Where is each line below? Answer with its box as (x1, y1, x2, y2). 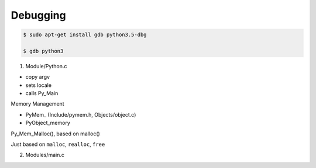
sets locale (25, 82, 52, 89)
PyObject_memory (25, 120, 70, 127)
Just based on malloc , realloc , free (11, 141, 105, 148)
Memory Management (11, 100, 64, 107)
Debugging (11, 9, 67, 22)
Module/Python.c (25, 62, 67, 69)
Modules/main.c (25, 152, 64, 159)
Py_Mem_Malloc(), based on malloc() (11, 130, 101, 137)
